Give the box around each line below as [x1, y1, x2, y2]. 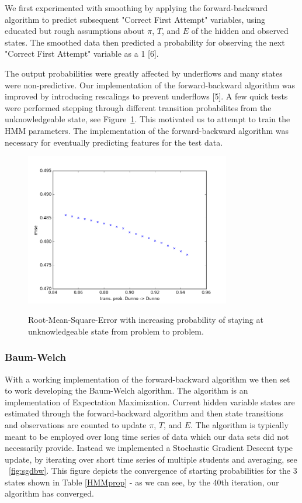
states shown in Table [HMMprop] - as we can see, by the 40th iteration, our [5, 476, 279, 488]
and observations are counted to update [5, 418, 147, 430]
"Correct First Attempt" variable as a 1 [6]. [5, 47, 159, 60]
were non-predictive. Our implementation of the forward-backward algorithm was [5, 78, 295, 91]
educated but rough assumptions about [5, 25, 145, 37]
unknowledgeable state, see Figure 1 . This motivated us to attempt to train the [5, 113, 290, 125]
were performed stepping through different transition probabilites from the [5, 101, 272, 113]
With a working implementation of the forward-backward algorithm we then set [5, 373, 290, 385]
